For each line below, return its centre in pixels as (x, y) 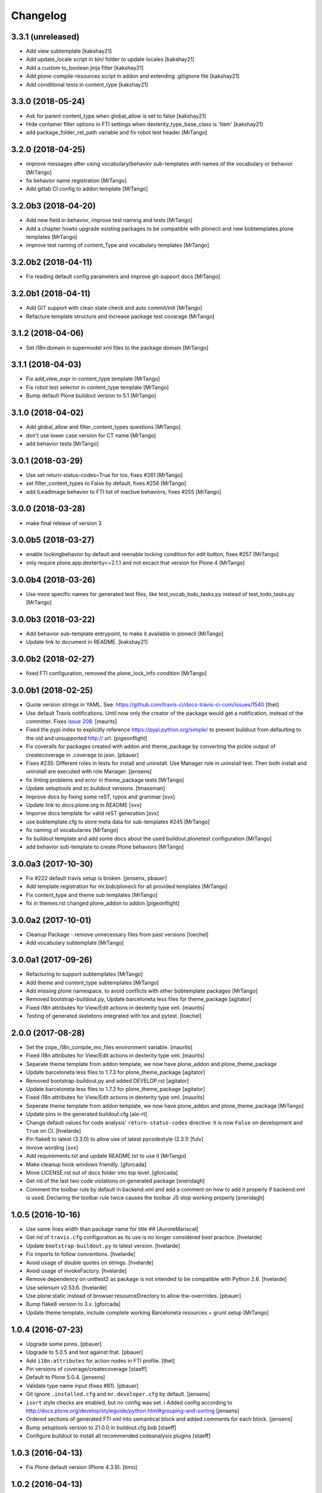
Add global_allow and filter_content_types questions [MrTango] (103, 427)
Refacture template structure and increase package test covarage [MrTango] (120, 316)
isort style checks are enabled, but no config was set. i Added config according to (129, 1402)
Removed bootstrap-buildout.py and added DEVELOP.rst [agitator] (107, 1080)
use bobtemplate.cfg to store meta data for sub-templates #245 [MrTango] (118, 822)
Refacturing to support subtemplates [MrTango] (84, 974)
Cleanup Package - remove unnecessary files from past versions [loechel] (117, 934)
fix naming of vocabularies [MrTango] (72, 830)
